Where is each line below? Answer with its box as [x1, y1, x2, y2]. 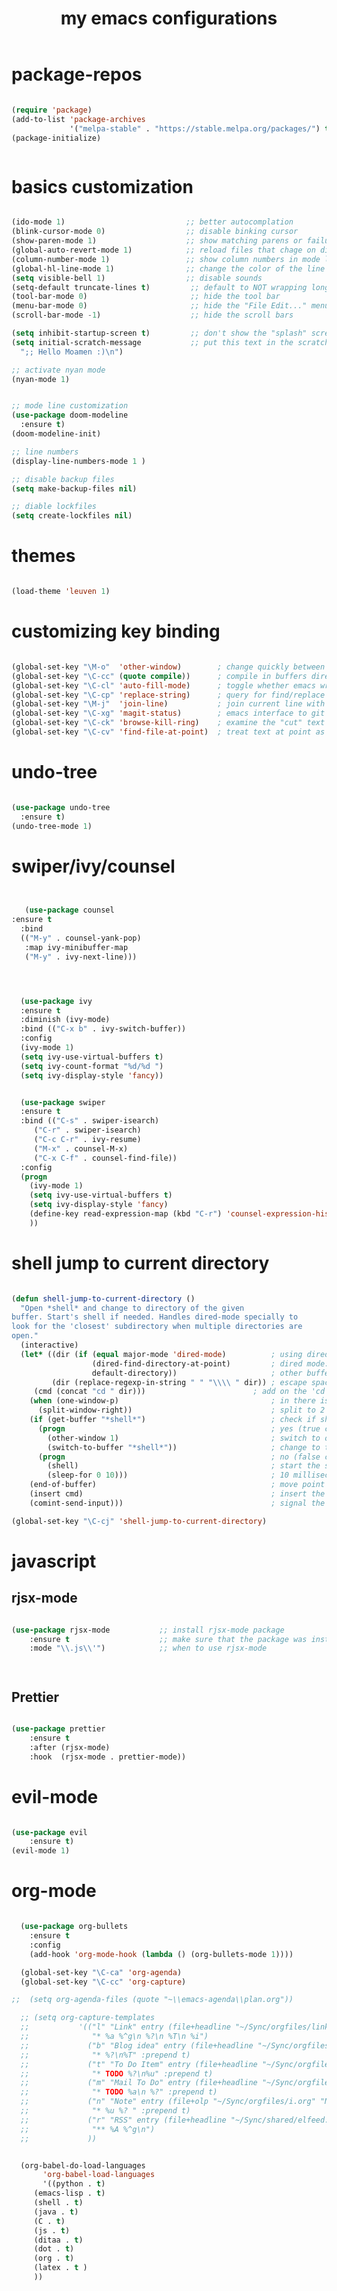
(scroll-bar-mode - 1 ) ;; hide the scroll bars [11, 310, 294, 321]
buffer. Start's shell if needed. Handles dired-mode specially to [11, 1312, 299, 1322]
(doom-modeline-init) [11, 429, 102, 439]
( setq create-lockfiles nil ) [11, 511, 133, 521]
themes [11, 545, 76, 567]
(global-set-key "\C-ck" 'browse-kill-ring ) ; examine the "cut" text [11, 718, 326, 728]
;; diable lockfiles [11, 502, 98, 512]
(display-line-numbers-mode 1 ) [11, 456, 146, 466]
